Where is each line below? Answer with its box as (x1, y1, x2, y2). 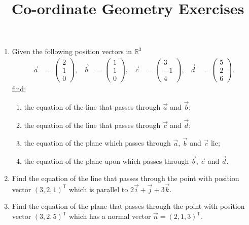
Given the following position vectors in (12, 46, 132, 57)
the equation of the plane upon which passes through (24, 156, 189, 166)
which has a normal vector (68, 211, 151, 221)
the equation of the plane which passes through (24, 138, 171, 148)
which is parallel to (68, 184, 128, 194)
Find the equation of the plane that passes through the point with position (12, 201, 245, 211)
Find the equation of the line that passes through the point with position (12, 173, 239, 183)
